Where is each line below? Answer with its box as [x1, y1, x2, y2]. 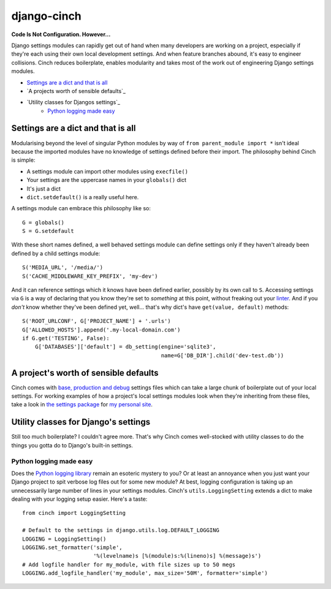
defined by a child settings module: [11, 249, 101, 257]
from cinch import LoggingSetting [22, 509, 126, 517]
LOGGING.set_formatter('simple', [22, 544, 123, 551]
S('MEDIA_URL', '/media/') [22, 264, 104, 271]
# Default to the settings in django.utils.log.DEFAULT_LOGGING [22, 527, 220, 534]
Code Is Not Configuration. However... [11, 31, 111, 38]
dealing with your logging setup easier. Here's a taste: [11, 495, 148, 503]
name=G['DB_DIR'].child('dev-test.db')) [161, 352, 284, 359]
